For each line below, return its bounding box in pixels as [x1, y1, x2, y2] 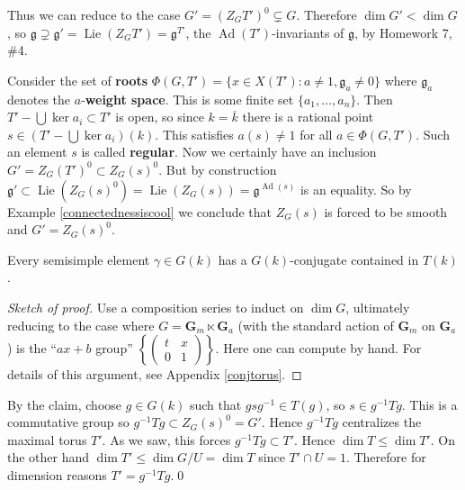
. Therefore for [345, 448, 426, 467]
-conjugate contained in [290, 250, 419, 268]
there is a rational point [242, 107, 374, 126]
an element [7, 142, 67, 161]
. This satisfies [155, 124, 234, 143]
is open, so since [115, 107, 204, 126]
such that [189, 395, 242, 413]
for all [300, 124, 333, 143]
